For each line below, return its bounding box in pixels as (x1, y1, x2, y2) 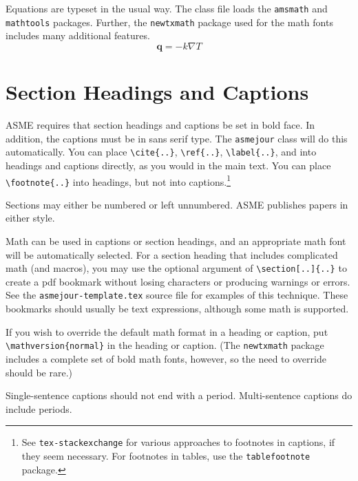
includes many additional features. (6, 28, 150, 43)
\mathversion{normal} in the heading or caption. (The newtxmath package (6, 338, 324, 352)
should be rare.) (6, 365, 73, 379)
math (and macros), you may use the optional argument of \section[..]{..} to (6, 261, 347, 275)
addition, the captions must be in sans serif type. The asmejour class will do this (6, 131, 348, 145)
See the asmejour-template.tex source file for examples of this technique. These (6, 288, 348, 302)
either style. (6, 211, 55, 225)
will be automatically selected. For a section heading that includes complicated (6, 247, 338, 261)
